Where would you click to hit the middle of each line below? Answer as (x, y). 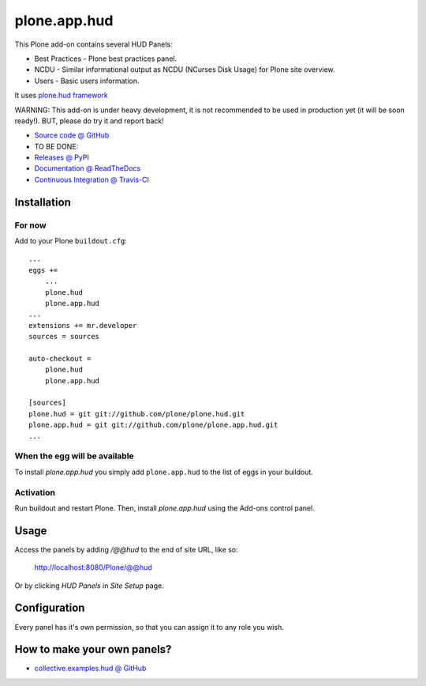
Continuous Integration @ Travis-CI (92, 179)
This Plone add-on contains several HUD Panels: (93, 44)
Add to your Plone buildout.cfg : (71, 241)
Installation (43, 202)
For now (30, 225)
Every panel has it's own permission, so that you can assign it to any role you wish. (149, 627)
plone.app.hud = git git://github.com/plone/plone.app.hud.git (153, 425)
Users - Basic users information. (87, 81)
